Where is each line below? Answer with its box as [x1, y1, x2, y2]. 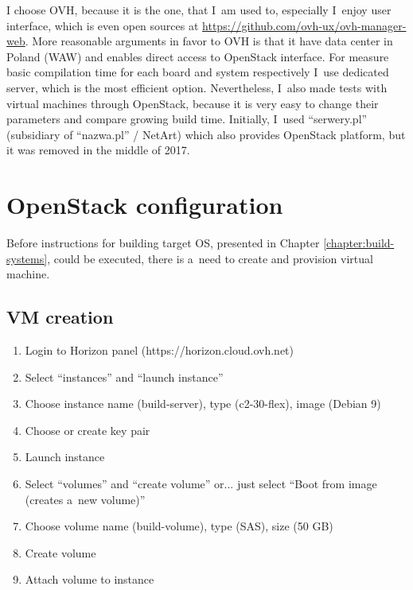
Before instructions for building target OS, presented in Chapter [6, 235, 320, 251]
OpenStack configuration [6, 188, 283, 221]
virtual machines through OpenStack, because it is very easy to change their [6, 95, 379, 111]
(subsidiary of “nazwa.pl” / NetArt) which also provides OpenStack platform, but [6, 126, 406, 142]
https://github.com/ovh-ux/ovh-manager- [202, 17, 407, 33]
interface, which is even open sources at [6, 17, 199, 33]
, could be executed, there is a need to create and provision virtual [47, 250, 373, 266]
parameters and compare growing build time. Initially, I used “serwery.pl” [6, 111, 368, 127]
